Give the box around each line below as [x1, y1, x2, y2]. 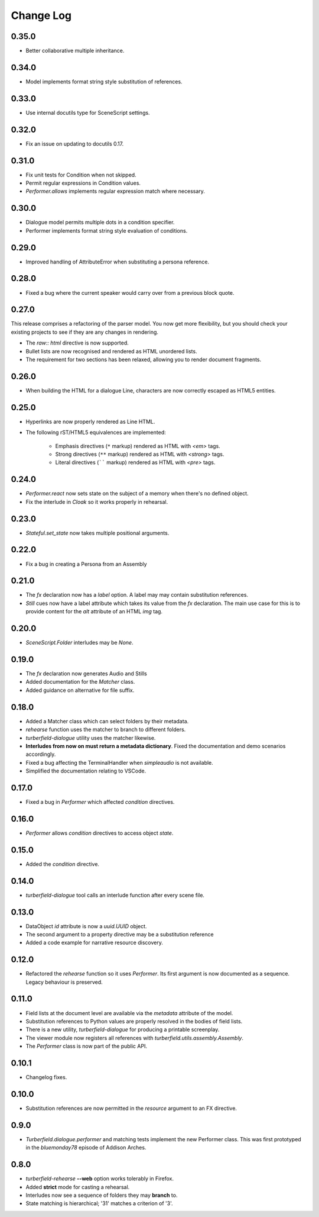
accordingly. [25, 751, 56, 758]
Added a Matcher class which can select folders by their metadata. [25, 717, 189, 725]
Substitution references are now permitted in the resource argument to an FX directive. [25, 1105, 237, 1112]
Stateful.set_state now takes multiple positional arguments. [25, 529, 170, 536]
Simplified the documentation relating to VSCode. [25, 767, 147, 775]
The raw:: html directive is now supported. [25, 339, 129, 346]
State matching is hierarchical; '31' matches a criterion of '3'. [25, 1200, 174, 1207]
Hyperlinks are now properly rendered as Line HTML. [25, 418, 155, 425]
